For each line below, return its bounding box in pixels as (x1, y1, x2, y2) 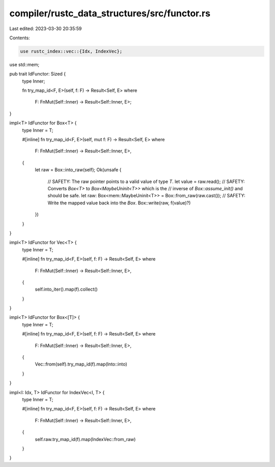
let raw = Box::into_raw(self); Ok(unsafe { (35, 167, 122, 173)
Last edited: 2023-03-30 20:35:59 (9, 25, 82, 32)
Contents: (9, 35, 30, 41)
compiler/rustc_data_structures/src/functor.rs (9, 8, 211, 19)
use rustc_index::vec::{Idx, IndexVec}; (20, 48, 122, 54)
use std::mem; (9, 61, 40, 67)
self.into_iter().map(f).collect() (35, 286, 98, 293)
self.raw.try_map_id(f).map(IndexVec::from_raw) (35, 436, 136, 442)
